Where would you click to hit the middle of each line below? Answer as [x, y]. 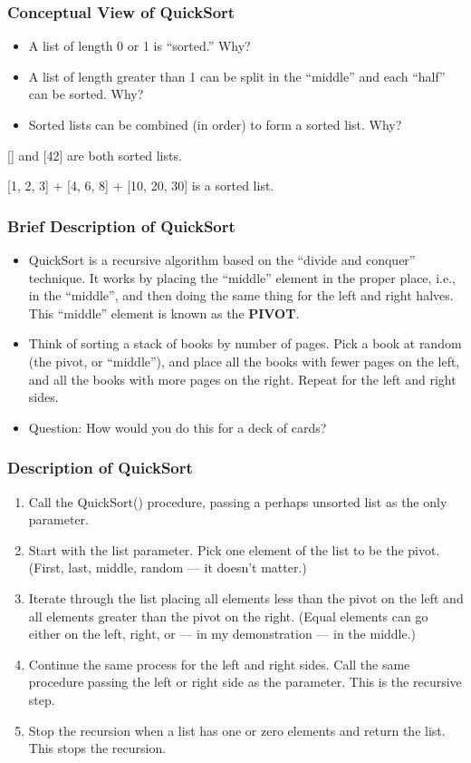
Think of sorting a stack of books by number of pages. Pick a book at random [245, 343]
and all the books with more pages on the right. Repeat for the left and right [242, 379]
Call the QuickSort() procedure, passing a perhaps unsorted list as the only [238, 501]
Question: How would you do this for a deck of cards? [178, 427]
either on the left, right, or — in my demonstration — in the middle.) [222, 634]
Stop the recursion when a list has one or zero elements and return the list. [237, 730]
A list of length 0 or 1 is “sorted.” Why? [139, 46]
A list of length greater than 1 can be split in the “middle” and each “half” [237, 76]
